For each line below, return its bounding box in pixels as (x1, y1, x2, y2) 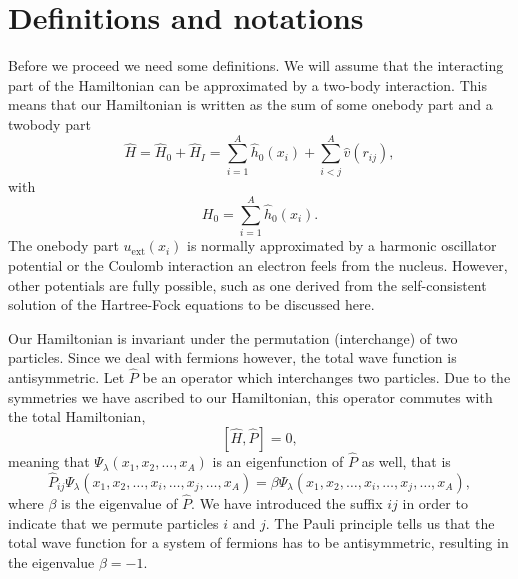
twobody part (8, 113, 91, 134)
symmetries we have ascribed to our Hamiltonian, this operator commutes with (8, 386, 493, 407)
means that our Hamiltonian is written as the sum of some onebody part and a (8, 94, 493, 115)
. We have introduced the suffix (191, 493, 383, 514)
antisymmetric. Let (8, 367, 125, 388)
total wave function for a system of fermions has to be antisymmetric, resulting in (8, 532, 509, 553)
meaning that (8, 451, 90, 472)
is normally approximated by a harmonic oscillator (187, 235, 497, 256)
